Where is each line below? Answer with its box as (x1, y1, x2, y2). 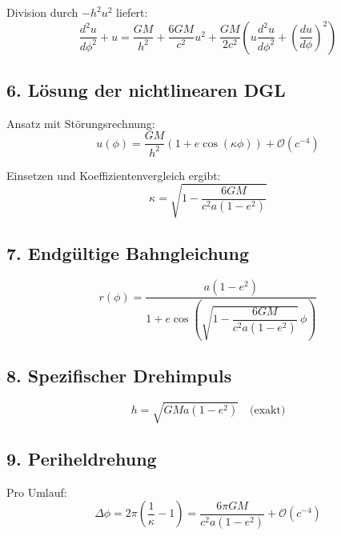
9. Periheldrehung (6, 446, 157, 470)
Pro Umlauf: (6, 483, 67, 500)
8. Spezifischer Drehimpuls (6, 363, 232, 388)
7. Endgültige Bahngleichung (6, 241, 250, 266)
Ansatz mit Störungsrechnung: (6, 114, 155, 131)
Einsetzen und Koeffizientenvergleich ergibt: (6, 166, 221, 183)
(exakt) (250, 405, 286, 417)
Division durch (6, 4, 78, 20)
